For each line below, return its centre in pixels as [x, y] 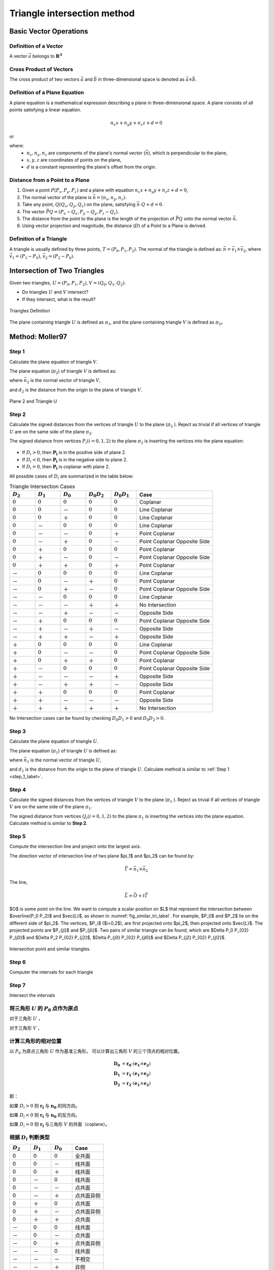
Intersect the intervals [32, 995]
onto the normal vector [208, 218]
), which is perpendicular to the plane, [188, 153]
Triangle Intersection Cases [42, 487]
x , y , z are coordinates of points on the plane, [74, 160]
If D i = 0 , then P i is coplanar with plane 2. [66, 467]
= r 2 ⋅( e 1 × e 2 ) [136, 1084]
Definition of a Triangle [38, 239]
